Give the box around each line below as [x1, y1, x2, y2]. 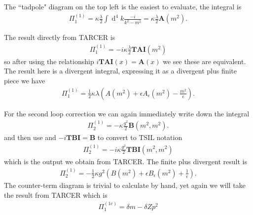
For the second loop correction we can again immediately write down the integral [4, 108, 250, 118]
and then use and [4, 132, 56, 143]
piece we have [4, 75, 45, 86]
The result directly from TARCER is [4, 32, 115, 42]
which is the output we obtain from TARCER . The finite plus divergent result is [4, 156, 247, 166]
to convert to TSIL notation [97, 132, 182, 143]
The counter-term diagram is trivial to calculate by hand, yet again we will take [4, 180, 246, 190]
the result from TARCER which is [4, 189, 108, 200]
